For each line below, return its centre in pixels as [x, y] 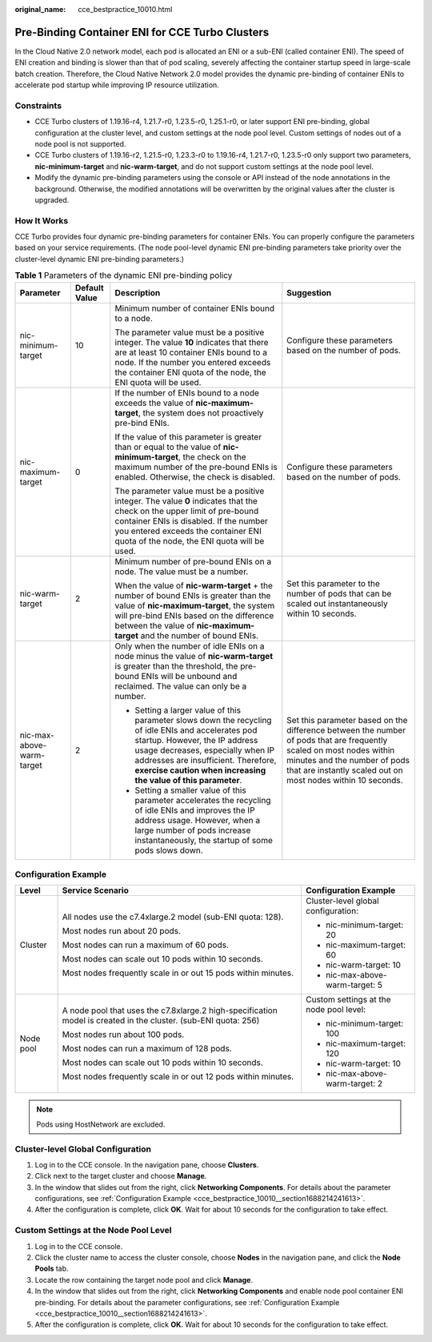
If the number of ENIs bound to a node [187, 392]
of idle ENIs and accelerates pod [196, 730]
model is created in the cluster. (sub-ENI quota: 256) [161, 1021]
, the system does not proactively [201, 412]
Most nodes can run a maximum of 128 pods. [147, 1049]
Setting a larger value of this [188, 710]
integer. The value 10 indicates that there [192, 342]
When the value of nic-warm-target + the [194, 585]
